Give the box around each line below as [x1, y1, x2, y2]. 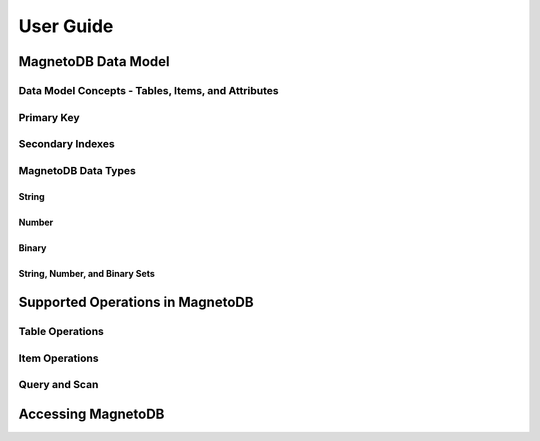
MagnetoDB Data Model [18, 53, 170, 70]
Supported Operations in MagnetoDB [18, 294, 254, 311]
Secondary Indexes [18, 137, 115, 151]
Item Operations [18, 351, 99, 365]
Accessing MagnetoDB [18, 405, 165, 422]
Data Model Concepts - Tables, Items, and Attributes [18, 83, 279, 97]
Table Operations [18, 325, 104, 339]
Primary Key [18, 110, 80, 124]
